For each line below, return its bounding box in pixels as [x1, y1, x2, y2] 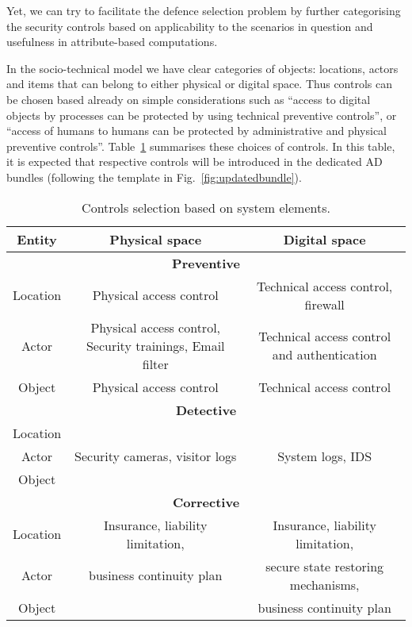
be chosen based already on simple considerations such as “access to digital [6, 90, 371, 107]
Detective [175, 400, 237, 419]
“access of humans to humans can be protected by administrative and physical [6, 122, 387, 139]
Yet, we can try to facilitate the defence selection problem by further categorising [6, 2, 401, 18]
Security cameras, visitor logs [74, 446, 237, 465]
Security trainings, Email [86, 336, 225, 355]
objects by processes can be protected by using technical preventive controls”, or [6, 106, 397, 123]
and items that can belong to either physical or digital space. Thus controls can [6, 75, 392, 92]
